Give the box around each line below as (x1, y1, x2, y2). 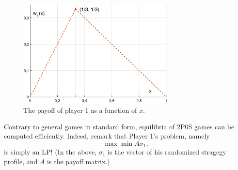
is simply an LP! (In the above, (4, 147, 97, 157)
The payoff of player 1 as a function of (23, 105, 137, 115)
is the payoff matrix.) (47, 156, 110, 166)
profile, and (4, 156, 38, 166)
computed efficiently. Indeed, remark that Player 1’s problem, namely (4, 131, 210, 141)
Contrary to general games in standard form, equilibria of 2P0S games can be (4, 121, 235, 131)
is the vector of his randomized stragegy (108, 147, 226, 157)
